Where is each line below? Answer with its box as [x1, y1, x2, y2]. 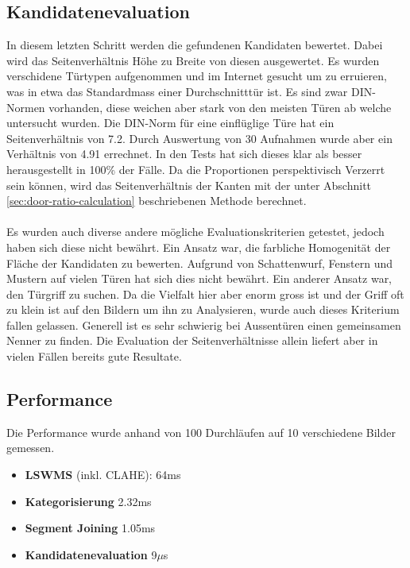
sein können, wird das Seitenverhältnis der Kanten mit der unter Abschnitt [6, 176, 372, 193]
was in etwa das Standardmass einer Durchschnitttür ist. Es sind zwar [6, 83, 348, 99]
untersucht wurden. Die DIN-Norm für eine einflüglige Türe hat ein [6, 114, 335, 131]
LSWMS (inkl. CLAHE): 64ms [25, 466, 181, 483]
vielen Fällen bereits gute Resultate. [6, 348, 182, 365]
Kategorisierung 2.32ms [25, 493, 152, 509]
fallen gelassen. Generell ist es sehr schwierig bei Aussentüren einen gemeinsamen [6, 316, 401, 333]
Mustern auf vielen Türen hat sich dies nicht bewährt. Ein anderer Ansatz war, [6, 270, 393, 287]
